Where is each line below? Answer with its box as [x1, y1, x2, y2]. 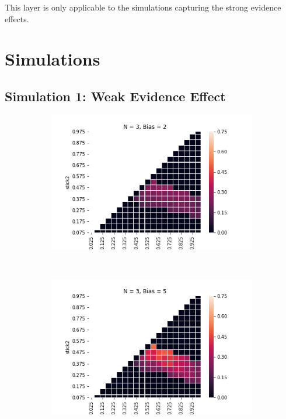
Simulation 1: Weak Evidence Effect [5, 87, 226, 105]
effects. [5, 12, 29, 25]
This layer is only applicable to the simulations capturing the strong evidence [5, 1, 281, 13]
